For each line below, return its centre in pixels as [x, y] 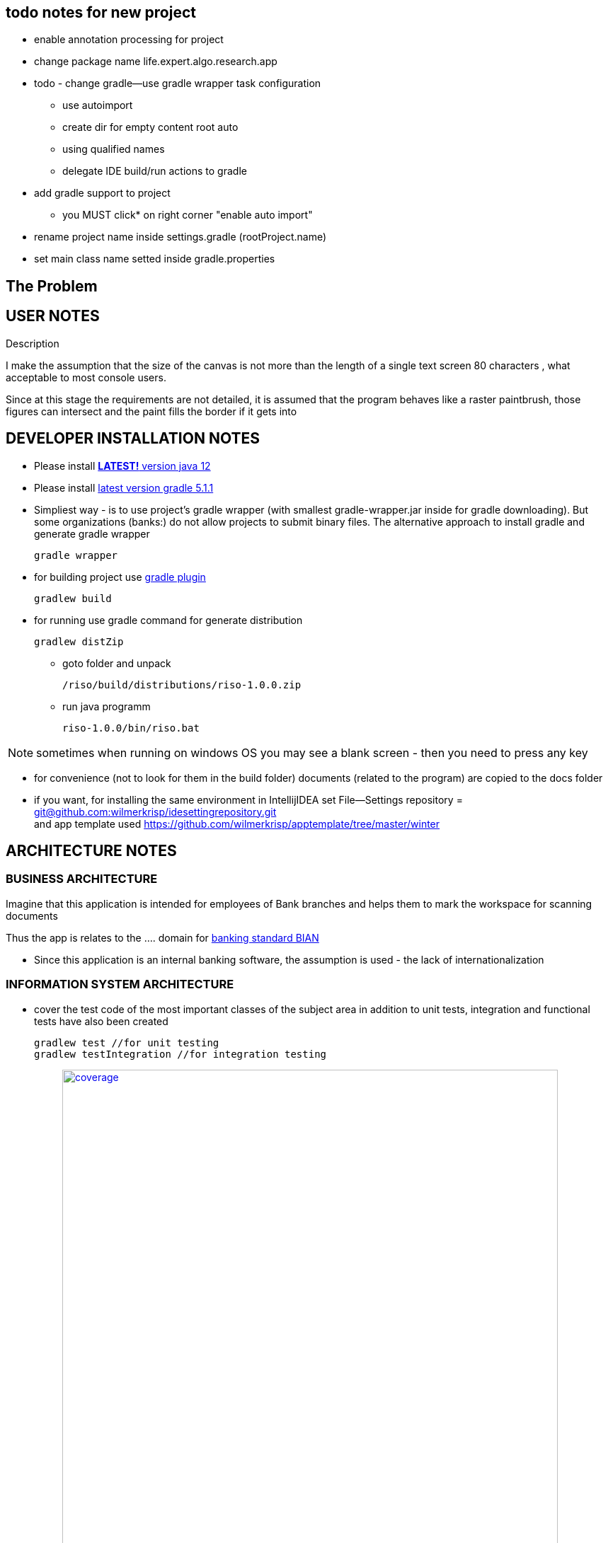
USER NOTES [53, 316]
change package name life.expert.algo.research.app [156, 62]
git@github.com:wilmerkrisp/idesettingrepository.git [155, 811]
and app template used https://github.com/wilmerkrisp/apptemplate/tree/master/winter [237, 823]
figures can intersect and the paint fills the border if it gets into [151, 411]
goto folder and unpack [117, 663]
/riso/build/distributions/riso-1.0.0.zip [182, 684]
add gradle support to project [102, 193]
